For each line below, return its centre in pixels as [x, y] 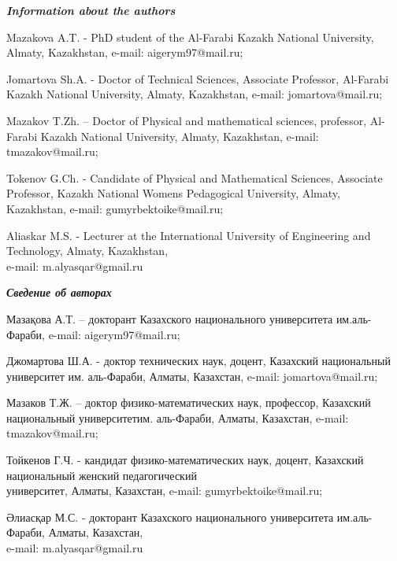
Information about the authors [91, 10]
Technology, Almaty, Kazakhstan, [87, 251]
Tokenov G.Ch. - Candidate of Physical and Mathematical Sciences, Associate [195, 177]
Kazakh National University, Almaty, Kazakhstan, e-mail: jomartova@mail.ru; [195, 94]
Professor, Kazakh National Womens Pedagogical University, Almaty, [173, 193]
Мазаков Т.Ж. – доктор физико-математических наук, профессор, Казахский [189, 402]
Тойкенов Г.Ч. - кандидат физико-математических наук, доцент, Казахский [185, 460]
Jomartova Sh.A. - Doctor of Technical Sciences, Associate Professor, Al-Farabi [198, 78]
